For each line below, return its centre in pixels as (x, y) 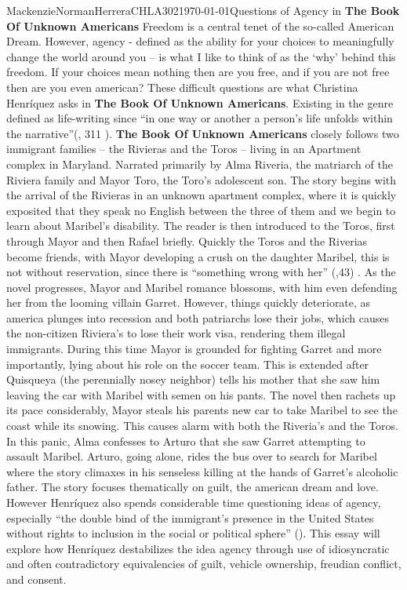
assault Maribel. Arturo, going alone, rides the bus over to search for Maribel (192, 456)
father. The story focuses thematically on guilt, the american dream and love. (193, 487)
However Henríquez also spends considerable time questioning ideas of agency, (194, 502)
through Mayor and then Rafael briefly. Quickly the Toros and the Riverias (187, 240)
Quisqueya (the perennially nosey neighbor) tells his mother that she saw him (193, 379)
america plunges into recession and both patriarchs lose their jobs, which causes (198, 317)
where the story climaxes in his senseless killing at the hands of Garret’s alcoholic (202, 471)
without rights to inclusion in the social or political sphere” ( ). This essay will (193, 533)
